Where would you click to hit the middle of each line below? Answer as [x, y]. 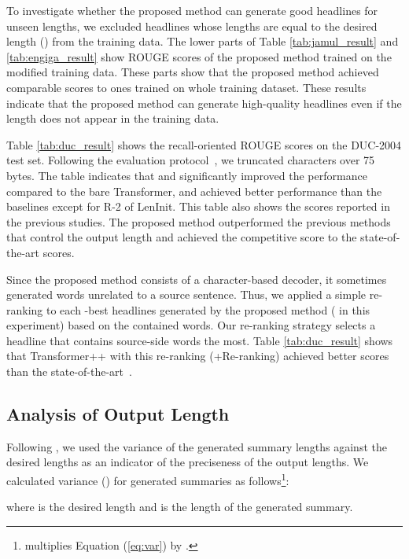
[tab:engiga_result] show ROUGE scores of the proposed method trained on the [199, 56]
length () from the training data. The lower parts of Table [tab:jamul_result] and [203, 41]
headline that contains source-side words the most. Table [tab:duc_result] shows [200, 340]
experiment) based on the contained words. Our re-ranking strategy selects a [191, 325]
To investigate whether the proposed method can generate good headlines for [192, 10]
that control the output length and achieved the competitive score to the [182, 237]
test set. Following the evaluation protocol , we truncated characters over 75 [191, 160]
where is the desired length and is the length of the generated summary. [180, 507]
